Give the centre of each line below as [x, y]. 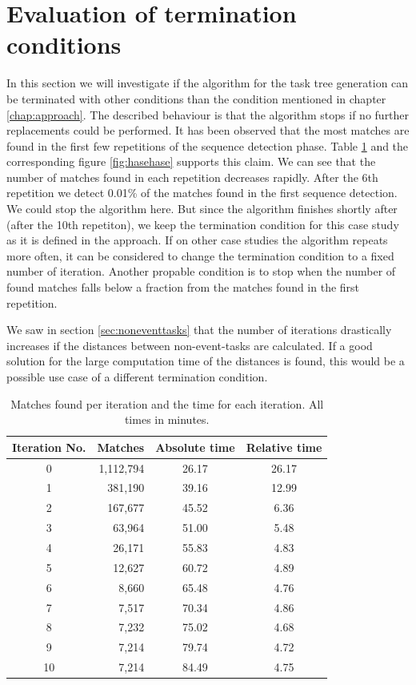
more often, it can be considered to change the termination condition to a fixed [200, 255]
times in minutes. [167, 419]
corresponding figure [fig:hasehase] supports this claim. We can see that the [191, 161]
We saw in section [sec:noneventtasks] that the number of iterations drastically [199, 330]
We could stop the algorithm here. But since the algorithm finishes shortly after [202, 209]
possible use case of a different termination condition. [137, 377]
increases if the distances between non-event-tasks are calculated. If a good [190, 345]
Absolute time [195, 447]
